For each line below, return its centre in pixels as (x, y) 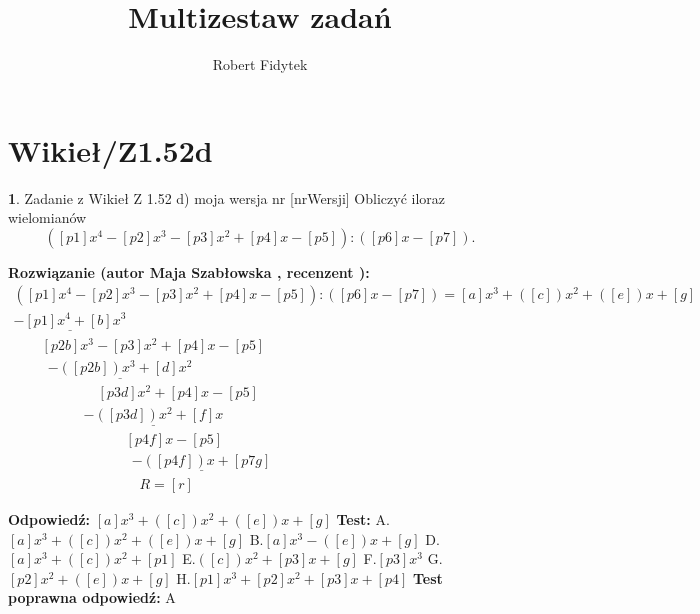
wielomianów (47, 217)
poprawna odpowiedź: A (92, 597)
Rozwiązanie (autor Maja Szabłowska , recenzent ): (189, 271)
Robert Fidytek (260, 64)
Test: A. (363, 518)
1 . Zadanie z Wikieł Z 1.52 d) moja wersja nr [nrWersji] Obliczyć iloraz (227, 197)
